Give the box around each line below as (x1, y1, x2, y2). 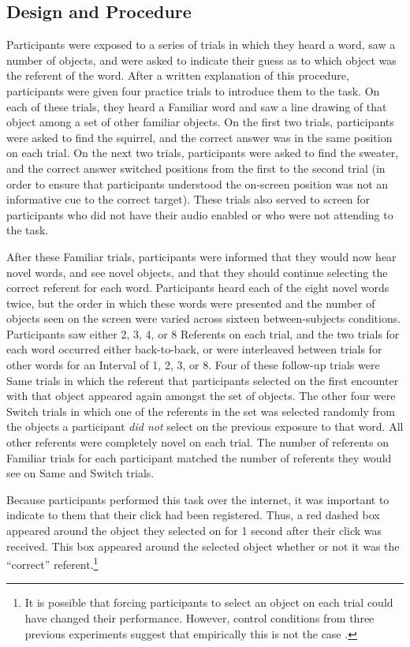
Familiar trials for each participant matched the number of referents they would (6, 449, 392, 466)
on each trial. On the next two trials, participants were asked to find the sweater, (6, 144, 399, 161)
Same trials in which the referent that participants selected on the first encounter (6, 372, 399, 388)
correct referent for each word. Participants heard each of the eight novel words (6, 279, 389, 296)
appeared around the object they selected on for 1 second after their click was (6, 522, 382, 539)
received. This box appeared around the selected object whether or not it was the (6, 537, 400, 554)
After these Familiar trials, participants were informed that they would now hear (6, 248, 397, 264)
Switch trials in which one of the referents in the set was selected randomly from (6, 402, 395, 419)
